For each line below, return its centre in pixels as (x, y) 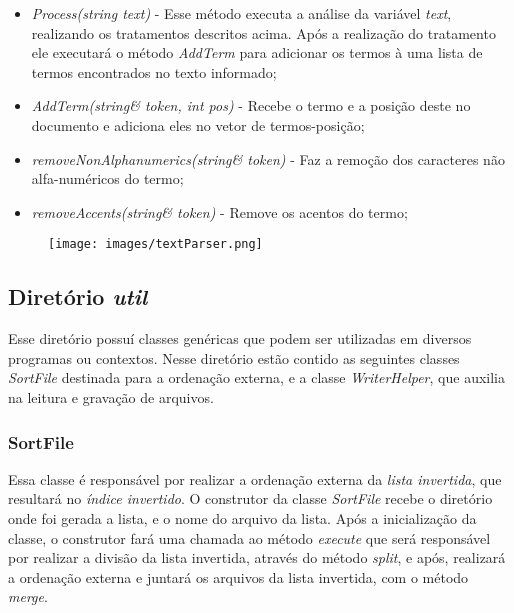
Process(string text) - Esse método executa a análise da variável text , (241, 13)
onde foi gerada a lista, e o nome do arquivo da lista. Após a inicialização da (242, 517)
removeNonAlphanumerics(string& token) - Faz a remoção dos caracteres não (268, 158)
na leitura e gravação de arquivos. (111, 396)
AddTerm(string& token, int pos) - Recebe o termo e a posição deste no (251, 105)
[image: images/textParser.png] (155, 244)
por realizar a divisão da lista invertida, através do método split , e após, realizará (257, 557)
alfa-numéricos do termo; (107, 178)
